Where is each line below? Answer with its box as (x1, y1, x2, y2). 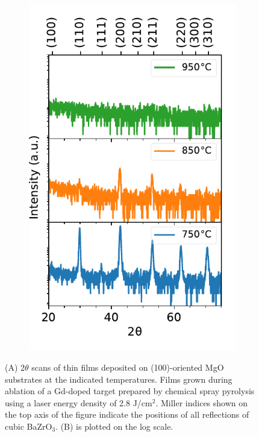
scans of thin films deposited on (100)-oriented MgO (31, 360, 224, 373)
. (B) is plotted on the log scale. (55, 420, 173, 432)
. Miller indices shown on (155, 396, 248, 409)
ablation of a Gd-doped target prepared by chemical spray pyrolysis (5, 385, 255, 397)
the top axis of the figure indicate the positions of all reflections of (5, 408, 249, 421)
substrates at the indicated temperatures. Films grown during (5, 373, 232, 385)
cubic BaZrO (5, 420, 52, 432)
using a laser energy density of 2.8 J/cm (5, 396, 152, 409)
